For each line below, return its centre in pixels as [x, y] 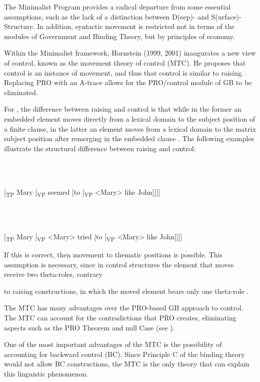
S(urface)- [226, 16]
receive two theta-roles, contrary [53, 274]
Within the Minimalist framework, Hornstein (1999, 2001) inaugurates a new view [130, 53]
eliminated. [21, 92]
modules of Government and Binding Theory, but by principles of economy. [119, 36]
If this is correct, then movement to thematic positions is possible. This [113, 254]
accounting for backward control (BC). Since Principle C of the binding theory [124, 354]
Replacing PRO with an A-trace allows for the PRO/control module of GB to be [128, 82]
